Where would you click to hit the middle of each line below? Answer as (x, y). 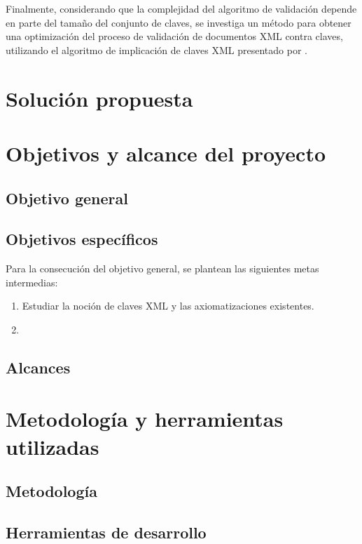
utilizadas (53, 446)
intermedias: (32, 282)
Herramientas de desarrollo (106, 532)
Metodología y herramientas (145, 419)
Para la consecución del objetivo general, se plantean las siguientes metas (162, 268)
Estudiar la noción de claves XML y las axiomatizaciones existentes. (168, 306)
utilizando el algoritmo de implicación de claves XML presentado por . (156, 49)
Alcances (38, 367)
